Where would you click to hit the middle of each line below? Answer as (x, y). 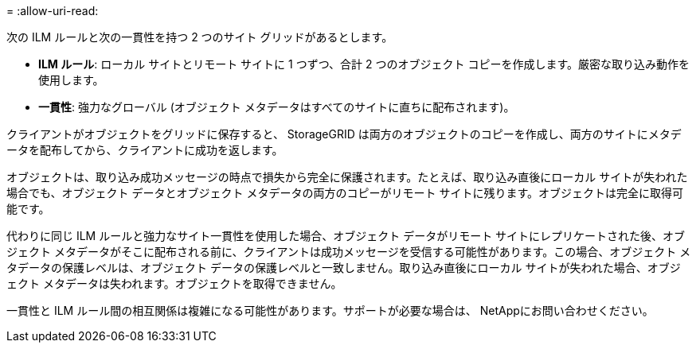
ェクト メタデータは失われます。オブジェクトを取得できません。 (174, 283)
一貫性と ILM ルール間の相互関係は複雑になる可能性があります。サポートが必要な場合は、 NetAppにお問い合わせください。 (330, 310)
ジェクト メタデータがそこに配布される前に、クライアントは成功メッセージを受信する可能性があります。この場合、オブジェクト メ (349, 252)
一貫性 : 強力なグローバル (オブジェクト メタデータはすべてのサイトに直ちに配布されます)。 (277, 107)
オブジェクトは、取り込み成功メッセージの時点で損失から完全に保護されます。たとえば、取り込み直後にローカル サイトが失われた (347, 177)
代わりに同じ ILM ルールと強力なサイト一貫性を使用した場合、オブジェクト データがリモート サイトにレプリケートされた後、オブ (346, 236)
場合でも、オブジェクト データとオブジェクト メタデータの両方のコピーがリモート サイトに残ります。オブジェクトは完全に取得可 (345, 193)
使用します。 (71, 80)
